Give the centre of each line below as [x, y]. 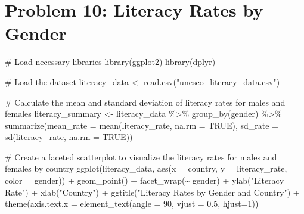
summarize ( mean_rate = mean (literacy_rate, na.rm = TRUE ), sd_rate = [142, 125]
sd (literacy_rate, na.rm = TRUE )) [69, 137]
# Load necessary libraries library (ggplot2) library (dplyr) [110, 62]
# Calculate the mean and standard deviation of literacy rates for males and [145, 102]
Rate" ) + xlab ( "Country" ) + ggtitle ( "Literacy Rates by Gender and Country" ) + [152, 192]
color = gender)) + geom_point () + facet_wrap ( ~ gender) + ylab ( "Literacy [145, 180]
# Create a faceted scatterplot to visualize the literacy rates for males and [141, 156]
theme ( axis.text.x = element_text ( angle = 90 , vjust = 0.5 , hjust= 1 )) [132, 204]
